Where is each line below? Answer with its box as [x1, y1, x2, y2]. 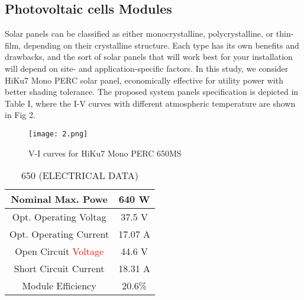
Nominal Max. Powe [11, 192, 108, 206]
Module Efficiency [22, 279, 96, 293]
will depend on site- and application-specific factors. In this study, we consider [5, 62, 289, 74]
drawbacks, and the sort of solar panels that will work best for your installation [5, 50, 293, 63]
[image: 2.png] [28, 129, 88, 138]
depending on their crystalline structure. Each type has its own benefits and [23, 39, 299, 51]
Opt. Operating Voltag [12, 210, 106, 224]
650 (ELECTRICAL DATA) [21, 168, 138, 183]
